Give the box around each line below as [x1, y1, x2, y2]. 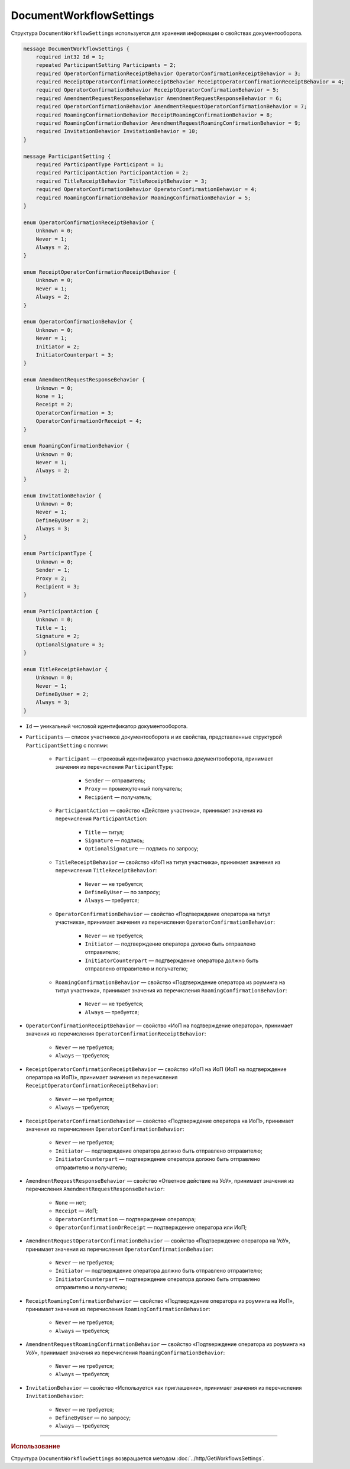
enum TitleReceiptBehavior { [23, 666, 108, 672]
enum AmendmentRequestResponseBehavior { [23, 376, 145, 383]
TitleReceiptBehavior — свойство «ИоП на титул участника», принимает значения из [55, 858, 281, 866]
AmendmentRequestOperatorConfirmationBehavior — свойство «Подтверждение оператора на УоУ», [25, 1237, 291, 1244]
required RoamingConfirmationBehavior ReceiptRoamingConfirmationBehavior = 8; [35, 111, 273, 118]
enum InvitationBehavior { [23, 492, 102, 499]
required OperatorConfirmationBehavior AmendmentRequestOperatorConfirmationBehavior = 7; [35, 103, 307, 110]
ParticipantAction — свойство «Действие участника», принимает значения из [55, 807, 263, 814]
